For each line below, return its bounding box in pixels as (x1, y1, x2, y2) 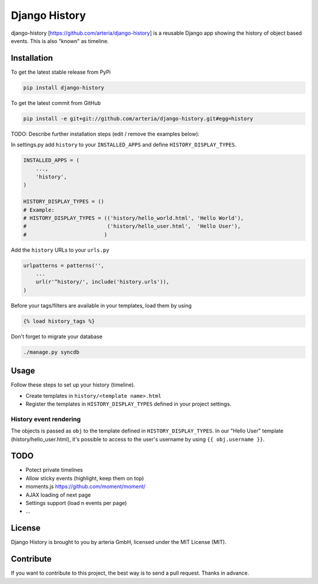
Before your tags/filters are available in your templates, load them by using (11, 302, 192, 309)
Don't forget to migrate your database (11, 333, 103, 340)
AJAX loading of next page (25, 491, 91, 498)
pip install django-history (23, 84, 104, 91)
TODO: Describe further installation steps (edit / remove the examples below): (11, 130, 200, 137)
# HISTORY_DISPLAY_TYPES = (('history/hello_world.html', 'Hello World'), (23, 215, 244, 221)
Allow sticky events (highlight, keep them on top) (25, 474, 144, 481)
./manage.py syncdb (23, 348, 79, 355)
